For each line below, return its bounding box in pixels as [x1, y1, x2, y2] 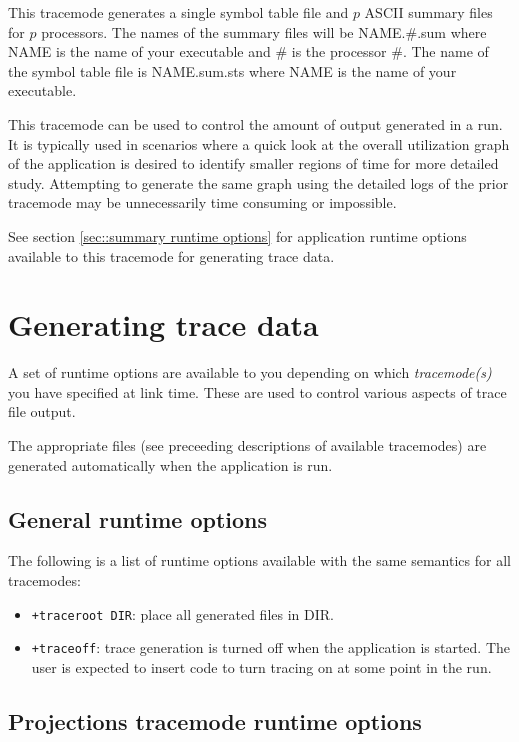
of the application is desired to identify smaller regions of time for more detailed [8, 153, 499, 174]
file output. [8, 401, 76, 422]
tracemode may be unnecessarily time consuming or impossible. [8, 192, 397, 213]
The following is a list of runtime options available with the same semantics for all [8, 550, 511, 571]
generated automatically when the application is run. [8, 454, 333, 475]
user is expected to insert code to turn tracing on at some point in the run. [31, 656, 492, 677]
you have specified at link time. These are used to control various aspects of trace [8, 381, 507, 402]
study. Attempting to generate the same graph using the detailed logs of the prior [8, 172, 509, 193]
